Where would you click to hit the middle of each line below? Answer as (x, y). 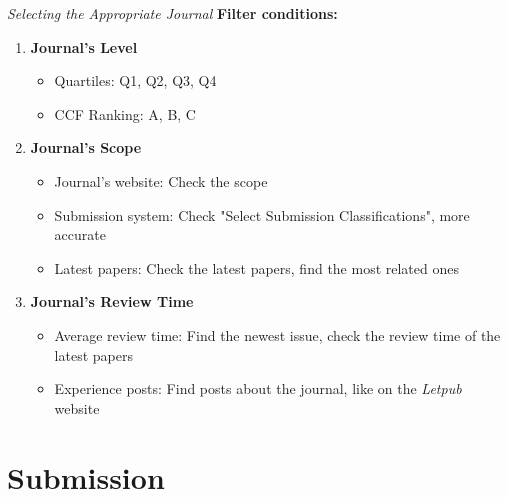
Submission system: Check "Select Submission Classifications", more (262, 214)
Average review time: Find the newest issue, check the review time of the (277, 334)
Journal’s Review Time (112, 301)
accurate (80, 234)
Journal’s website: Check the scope (161, 180)
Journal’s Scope (86, 147)
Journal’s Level (84, 46)
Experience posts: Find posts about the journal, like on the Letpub (258, 388)
